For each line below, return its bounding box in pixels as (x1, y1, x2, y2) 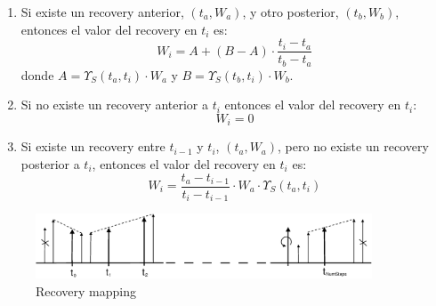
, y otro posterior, (242, 3, 339, 20)
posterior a (20, 154, 80, 173)
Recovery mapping (36, 282, 137, 301)
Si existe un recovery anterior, (20, 3, 184, 20)
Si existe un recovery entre (20, 137, 166, 156)
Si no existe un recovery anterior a (20, 95, 209, 114)
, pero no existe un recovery (278, 137, 429, 156)
